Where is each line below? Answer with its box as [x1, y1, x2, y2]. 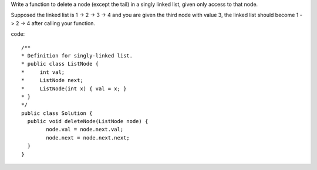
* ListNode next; [21, 77, 83, 84]
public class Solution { [21, 110, 93, 117]
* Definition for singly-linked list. [21, 52, 133, 59]
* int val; [21, 69, 65, 76]
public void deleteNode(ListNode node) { [27, 118, 149, 125]
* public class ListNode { [21, 60, 99, 67]
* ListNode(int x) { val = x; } [21, 85, 127, 92]
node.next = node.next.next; [46, 134, 130, 141]
